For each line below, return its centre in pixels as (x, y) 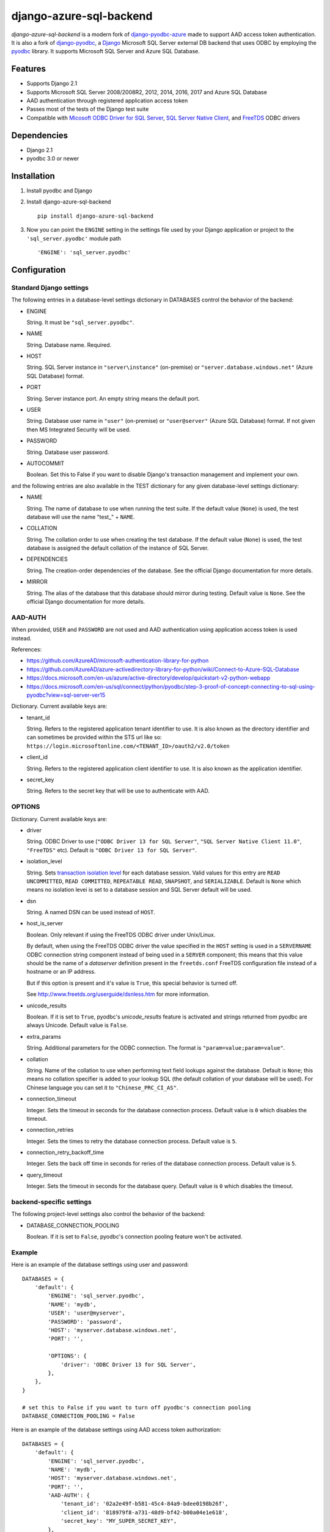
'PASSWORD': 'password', (85, 1322)
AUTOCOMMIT (46, 463)
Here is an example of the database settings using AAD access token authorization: (116, 1430)
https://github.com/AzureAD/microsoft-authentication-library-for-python (118, 661)
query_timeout (45, 1175)
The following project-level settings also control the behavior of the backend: (108, 1214)
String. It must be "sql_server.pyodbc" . (80, 322)
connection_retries (50, 1130)
